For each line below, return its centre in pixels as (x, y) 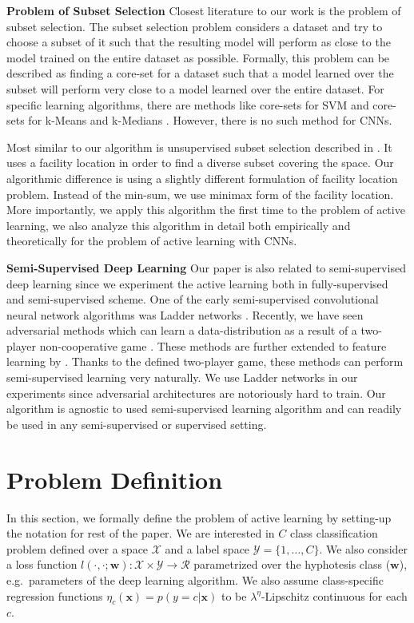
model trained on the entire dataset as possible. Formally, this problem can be (198, 57)
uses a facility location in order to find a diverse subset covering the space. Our (200, 163)
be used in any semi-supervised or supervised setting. (137, 424)
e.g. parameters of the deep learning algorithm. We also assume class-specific (195, 579)
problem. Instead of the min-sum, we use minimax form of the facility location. (200, 194)
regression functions (55, 595)
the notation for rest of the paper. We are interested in (141, 533)
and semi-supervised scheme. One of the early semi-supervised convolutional (193, 299)
